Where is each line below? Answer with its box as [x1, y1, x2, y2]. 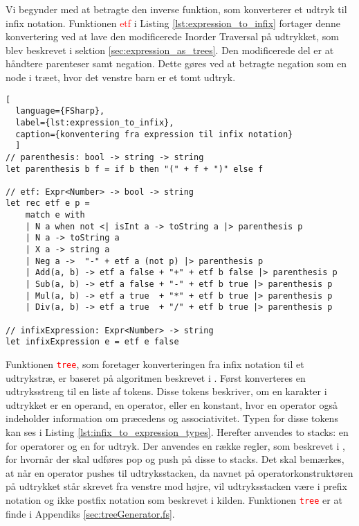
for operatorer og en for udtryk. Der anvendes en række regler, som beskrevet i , [6, 438, 345, 453]
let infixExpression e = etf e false [6, 337, 179, 347]
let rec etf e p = [6, 198, 90, 209]
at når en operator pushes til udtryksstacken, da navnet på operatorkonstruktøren [6, 465, 353, 480]
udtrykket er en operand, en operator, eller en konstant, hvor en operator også [6, 397, 338, 412]
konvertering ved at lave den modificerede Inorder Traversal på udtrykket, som [6, 29, 339, 44]
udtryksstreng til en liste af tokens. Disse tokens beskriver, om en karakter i [6, 384, 327, 398]
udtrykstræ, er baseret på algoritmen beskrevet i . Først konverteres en [6, 370, 306, 385]
